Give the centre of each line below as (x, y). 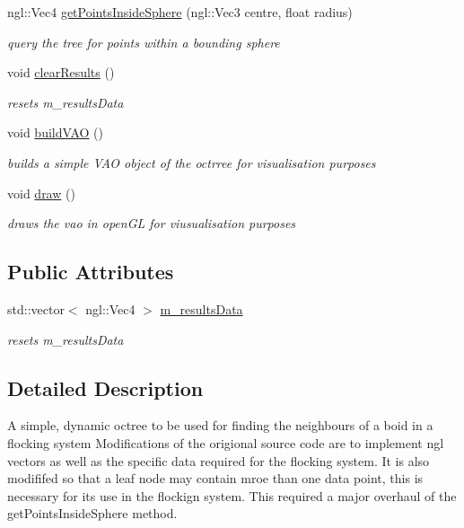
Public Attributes (91, 272)
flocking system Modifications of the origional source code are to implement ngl (226, 442)
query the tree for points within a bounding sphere (144, 42)
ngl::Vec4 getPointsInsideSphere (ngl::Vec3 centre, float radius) (180, 12)
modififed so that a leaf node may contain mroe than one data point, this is (215, 478)
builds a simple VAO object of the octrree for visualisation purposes (192, 162)
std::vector (36, 308)
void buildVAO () (55, 132)
